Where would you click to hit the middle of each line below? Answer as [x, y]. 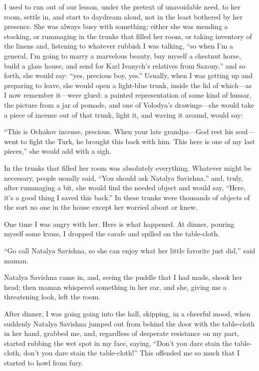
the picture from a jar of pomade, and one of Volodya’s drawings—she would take [129, 104]
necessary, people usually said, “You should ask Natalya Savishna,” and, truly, [124, 177]
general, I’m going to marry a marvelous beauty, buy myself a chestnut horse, [123, 55]
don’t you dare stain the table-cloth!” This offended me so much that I [131, 353]
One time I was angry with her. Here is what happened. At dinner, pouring [119, 224]
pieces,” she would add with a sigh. [58, 151]
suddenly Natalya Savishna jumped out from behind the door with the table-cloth [129, 323]
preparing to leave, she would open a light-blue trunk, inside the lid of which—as [128, 85]
